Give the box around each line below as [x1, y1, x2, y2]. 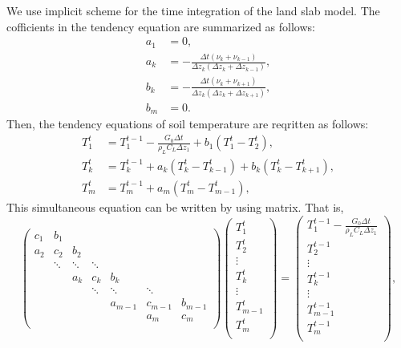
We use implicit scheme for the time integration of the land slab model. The [6, 2, 380, 18]
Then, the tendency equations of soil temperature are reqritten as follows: [6, 115, 369, 132]
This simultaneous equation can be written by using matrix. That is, [6, 198, 344, 215]
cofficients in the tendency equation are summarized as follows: [6, 18, 315, 34]
